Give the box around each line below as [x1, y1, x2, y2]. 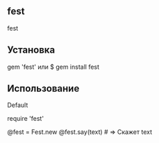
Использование [7, 83, 80, 94]
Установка [7, 44, 56, 56]
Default [7, 101, 28, 110]
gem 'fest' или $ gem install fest [7, 62, 99, 71]
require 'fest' [7, 115, 44, 123]
